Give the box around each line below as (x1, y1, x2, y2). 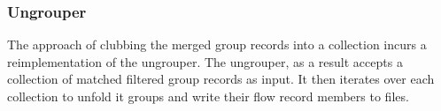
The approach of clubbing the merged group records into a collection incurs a (7, 35, 427, 54)
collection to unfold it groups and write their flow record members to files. (7, 87, 409, 105)
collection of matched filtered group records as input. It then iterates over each (7, 70, 435, 88)
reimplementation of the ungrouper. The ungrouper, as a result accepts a (7, 52, 403, 70)
